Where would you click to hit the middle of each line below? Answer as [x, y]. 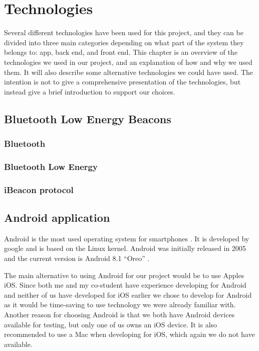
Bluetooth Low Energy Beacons [88, 118]
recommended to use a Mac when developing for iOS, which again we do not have [129, 334]
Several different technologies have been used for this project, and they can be [124, 32]
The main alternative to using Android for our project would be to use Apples [124, 275]
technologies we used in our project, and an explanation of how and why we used [128, 62]
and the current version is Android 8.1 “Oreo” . [77, 258]
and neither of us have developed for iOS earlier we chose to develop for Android [128, 294]
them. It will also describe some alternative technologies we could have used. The [128, 72]
